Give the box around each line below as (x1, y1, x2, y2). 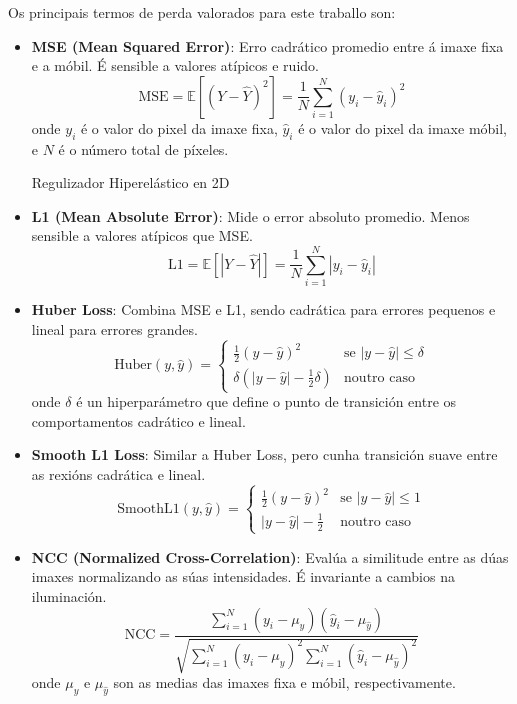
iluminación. (31, 585, 107, 606)
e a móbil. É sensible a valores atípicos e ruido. (31, 55, 319, 76)
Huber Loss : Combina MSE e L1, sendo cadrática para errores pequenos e (31, 299, 496, 320)
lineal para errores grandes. (31, 318, 198, 339)
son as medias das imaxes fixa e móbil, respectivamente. (113, 672, 456, 692)
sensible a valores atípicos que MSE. (31, 225, 253, 246)
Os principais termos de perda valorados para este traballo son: (8, 2, 396, 22)
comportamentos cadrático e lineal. (31, 410, 246, 431)
